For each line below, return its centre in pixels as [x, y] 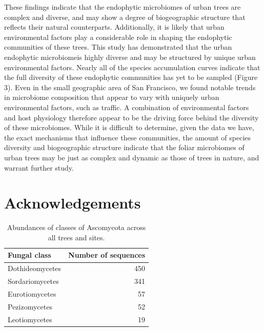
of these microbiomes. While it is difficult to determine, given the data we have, [129, 127]
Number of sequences [107, 255]
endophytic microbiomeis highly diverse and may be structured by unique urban [130, 57]
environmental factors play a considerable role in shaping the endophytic [118, 37]
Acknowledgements [73, 203]
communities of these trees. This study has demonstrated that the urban [118, 47]
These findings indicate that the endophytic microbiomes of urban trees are [123, 7]
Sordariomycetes [33, 281]
